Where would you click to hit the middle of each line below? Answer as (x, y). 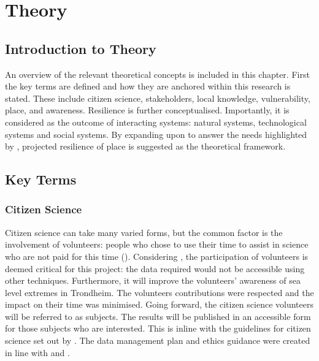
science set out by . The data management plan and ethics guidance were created (158, 340)
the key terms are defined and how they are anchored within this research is (148, 86)
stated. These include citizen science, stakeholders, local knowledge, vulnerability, (158, 98)
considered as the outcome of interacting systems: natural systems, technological (156, 122)
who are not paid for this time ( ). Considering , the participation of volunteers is (157, 256)
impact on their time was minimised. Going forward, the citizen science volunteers (159, 304)
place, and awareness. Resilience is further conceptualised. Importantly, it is (147, 110)
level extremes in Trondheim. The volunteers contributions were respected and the (159, 292)
